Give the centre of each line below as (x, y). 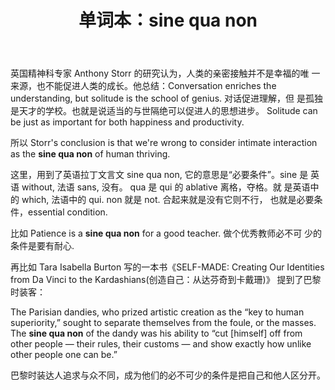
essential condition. (67, 212)
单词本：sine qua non (168, 20)
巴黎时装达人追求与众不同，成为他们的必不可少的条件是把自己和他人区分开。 (168, 375)
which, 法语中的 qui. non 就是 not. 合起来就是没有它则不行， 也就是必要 (168, 200)
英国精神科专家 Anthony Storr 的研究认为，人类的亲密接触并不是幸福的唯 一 (165, 73)
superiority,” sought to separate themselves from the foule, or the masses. (163, 323)
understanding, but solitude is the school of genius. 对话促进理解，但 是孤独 (166, 98)
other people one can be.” (64, 355)
